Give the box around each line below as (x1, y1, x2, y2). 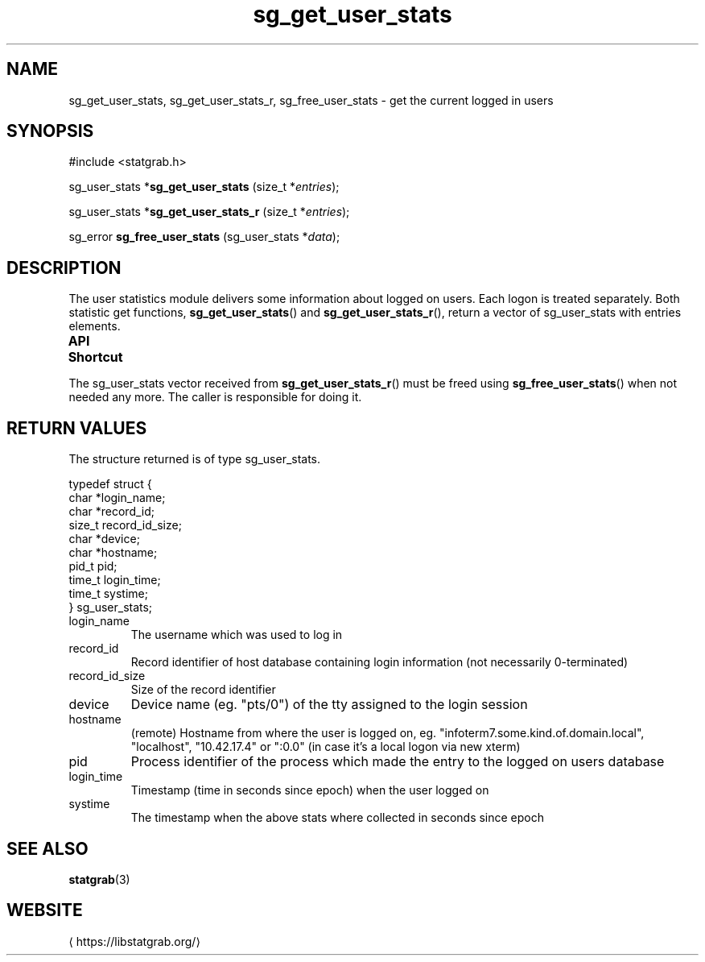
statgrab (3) (68, 872, 130, 886)
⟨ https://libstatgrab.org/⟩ (68, 934, 200, 948)
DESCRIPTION (6, 257, 122, 278)
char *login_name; (68, 491, 166, 505)
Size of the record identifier (130, 682, 276, 697)
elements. (68, 319, 121, 334)
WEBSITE (6, 900, 83, 921)
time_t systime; (68, 587, 148, 601)
